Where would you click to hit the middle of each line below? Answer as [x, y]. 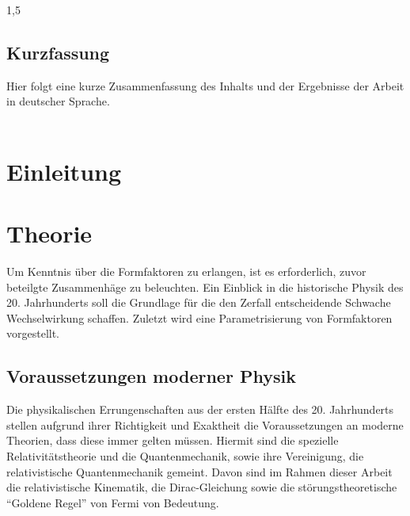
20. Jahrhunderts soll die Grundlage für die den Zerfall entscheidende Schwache [199, 302]
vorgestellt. [33, 333]
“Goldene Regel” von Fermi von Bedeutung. [113, 502]
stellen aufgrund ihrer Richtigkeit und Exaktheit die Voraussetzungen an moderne [205, 424]
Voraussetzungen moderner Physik [151, 376]
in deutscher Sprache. [58, 101]
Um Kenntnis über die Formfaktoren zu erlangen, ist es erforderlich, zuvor [186, 271]
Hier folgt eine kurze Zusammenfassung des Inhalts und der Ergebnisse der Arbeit [205, 85]
